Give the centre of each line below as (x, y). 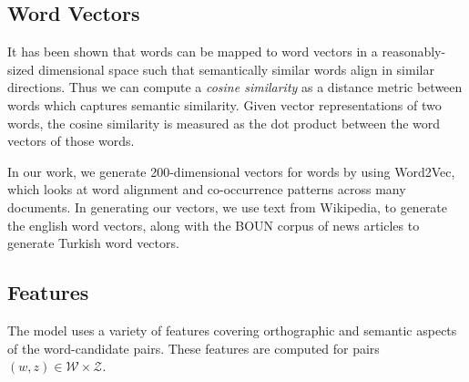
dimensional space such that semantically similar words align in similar (236, 69)
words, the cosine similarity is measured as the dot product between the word (224, 123)
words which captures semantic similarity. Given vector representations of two (224, 104)
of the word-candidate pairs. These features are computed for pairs (194, 348)
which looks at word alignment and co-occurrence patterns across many (207, 189)
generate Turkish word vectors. (93, 243)
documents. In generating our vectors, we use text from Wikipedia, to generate (228, 206)
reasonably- (414, 52)
